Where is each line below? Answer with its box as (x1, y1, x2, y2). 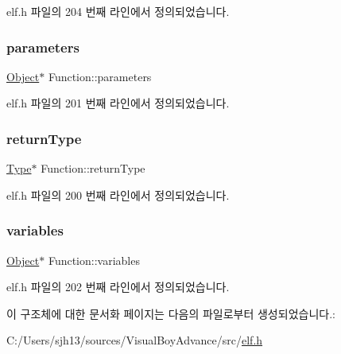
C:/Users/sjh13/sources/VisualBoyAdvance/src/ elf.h (6, 332, 263, 348)
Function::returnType (41, 160, 145, 177)
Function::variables (48, 251, 140, 268)
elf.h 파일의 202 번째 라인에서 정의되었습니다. (6, 278, 230, 295)
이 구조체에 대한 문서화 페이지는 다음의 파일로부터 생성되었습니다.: (6, 305, 335, 321)
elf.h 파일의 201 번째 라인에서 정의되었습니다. (6, 95, 230, 111)
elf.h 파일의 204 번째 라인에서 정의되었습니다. (6, 3, 230, 19)
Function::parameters (48, 68, 152, 84)
